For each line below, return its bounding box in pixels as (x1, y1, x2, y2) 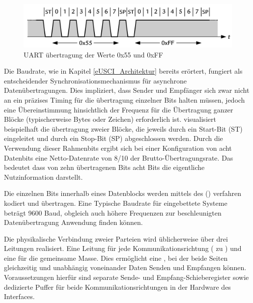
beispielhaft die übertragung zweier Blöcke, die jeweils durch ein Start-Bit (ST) (4, 123, 243, 134)
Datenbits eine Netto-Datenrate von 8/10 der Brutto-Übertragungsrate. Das (4, 152, 233, 163)
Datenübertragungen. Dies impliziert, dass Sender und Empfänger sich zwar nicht (4, 85, 250, 95)
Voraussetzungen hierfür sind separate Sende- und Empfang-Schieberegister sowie (4, 272, 249, 282)
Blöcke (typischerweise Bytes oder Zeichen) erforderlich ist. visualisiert (4, 114, 216, 124)
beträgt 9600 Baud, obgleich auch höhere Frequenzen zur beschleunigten (4, 207, 222, 218)
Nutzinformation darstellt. (4, 171, 83, 182)
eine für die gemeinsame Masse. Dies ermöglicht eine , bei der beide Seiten (4, 252, 228, 263)
